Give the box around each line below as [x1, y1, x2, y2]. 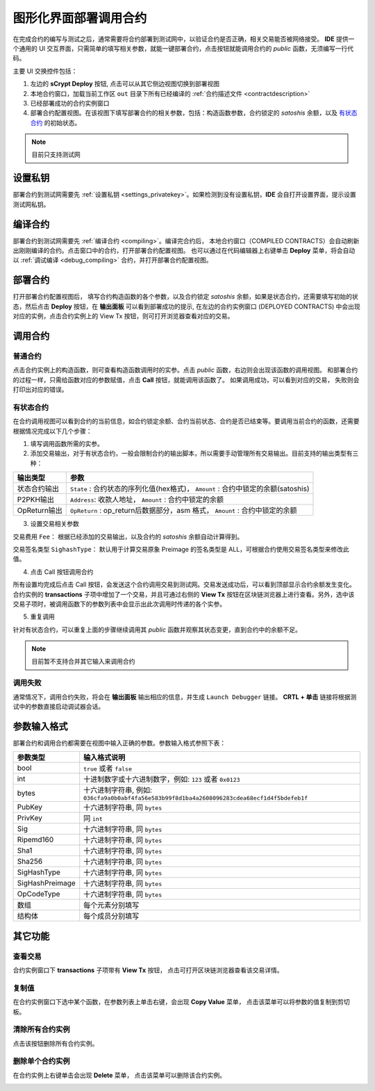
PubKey [17, 803, 43, 812]
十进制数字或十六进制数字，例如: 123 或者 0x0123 [83, 775, 240, 785]
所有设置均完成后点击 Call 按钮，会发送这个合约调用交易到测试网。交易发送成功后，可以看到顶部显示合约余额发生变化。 [12, 580, 356, 589]
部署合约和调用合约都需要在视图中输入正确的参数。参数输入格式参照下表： [12, 739, 226, 747]
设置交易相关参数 [30, 520, 79, 528]
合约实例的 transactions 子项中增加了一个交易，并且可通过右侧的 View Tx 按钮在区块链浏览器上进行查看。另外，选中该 [12, 590, 355, 598]
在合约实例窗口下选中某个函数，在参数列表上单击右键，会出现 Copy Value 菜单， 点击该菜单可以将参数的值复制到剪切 [12, 998, 350, 1006]
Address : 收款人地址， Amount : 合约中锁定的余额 [70, 495, 224, 505]
